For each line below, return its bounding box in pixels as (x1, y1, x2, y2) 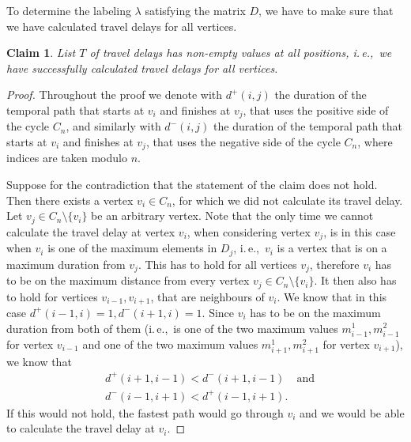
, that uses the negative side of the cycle (145, 134, 341, 150)
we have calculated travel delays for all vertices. (6, 17, 237, 34)
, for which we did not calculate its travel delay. (172, 191, 403, 208)
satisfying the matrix (145, 2, 246, 18)
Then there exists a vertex (6, 191, 134, 208)
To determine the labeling (6, 2, 131, 18)
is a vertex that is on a (277, 240, 387, 256)
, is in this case (323, 223, 396, 240)
